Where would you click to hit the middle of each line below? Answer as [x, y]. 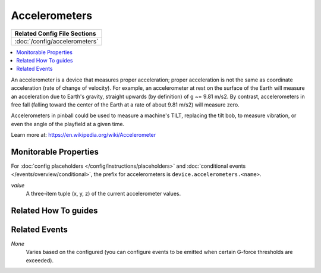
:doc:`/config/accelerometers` [56, 41]
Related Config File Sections [55, 33]
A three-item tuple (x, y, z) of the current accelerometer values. [103, 194]
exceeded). [40, 260]
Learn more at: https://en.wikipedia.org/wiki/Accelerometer [84, 135]
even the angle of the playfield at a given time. [68, 124]
